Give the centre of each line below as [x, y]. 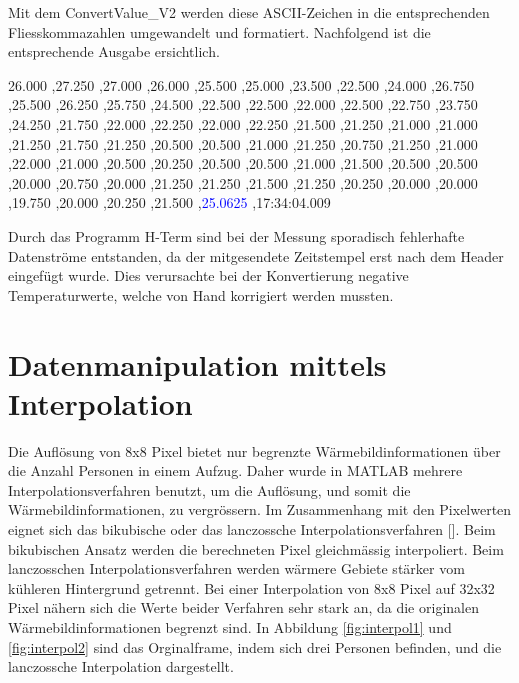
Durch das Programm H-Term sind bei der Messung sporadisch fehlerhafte [236, 235]
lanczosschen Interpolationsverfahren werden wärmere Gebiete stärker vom [236, 568]
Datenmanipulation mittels [197, 363]
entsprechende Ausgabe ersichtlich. [114, 51]
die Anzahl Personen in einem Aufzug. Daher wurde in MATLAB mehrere [235, 470]
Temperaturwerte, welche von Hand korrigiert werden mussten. [201, 294]
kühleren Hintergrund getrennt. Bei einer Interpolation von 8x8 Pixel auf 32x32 [251, 587]
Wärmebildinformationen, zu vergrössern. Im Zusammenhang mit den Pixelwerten [260, 509]
